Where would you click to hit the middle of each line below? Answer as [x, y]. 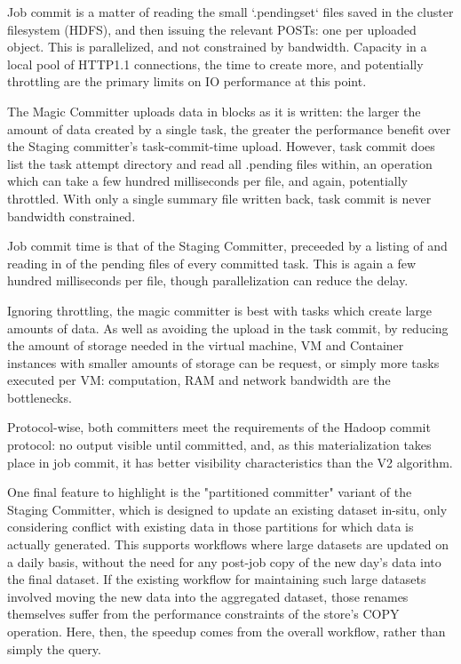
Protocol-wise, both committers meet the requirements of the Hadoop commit [219, 427]
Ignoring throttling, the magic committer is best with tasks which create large [220, 310]
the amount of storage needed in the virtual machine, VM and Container [206, 345]
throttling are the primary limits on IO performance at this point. [187, 81]
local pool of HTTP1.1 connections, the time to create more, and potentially [215, 64]
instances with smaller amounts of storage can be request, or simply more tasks [223, 362]
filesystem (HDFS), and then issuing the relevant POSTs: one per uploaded [212, 29]
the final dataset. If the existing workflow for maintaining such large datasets [217, 579]
